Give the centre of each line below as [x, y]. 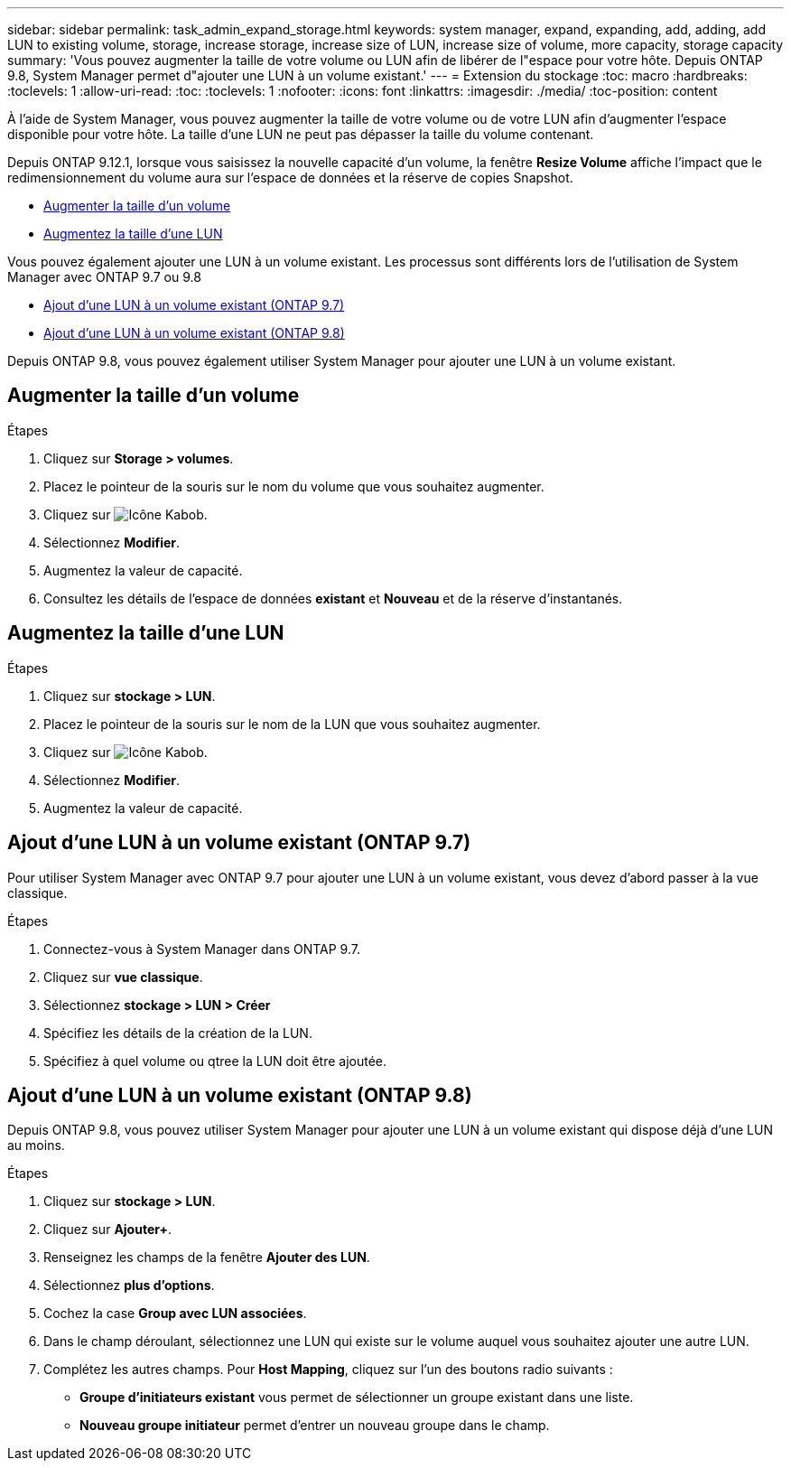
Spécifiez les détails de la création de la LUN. [178, 1033]
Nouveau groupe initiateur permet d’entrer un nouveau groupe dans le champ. [315, 1426]
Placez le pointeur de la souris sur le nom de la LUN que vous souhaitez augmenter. [292, 724]
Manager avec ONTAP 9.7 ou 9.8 [104, 277]
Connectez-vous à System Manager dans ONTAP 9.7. [202, 949]
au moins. [36, 1145]
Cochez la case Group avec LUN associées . [175, 1314]
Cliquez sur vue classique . [123, 977]
